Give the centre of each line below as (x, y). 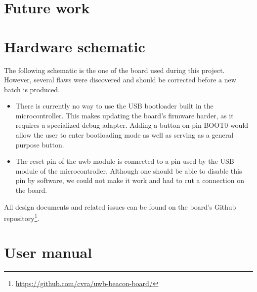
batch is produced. (32, 89)
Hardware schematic (75, 46)
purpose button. (40, 144)
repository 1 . (22, 217)
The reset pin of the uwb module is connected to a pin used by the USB (125, 161)
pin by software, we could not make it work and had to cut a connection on (130, 180)
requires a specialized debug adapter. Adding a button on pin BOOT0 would (132, 125)
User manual (48, 252)
